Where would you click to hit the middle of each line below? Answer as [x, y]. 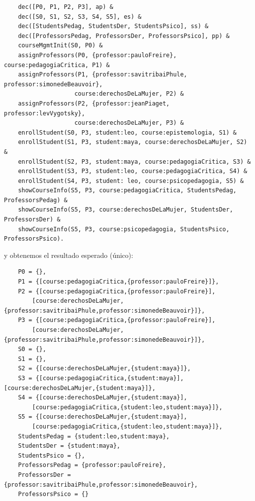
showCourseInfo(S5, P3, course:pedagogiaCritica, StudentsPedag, [127, 191]
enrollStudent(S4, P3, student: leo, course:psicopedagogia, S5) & [131, 181]
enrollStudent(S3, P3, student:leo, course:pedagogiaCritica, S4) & [132, 171]
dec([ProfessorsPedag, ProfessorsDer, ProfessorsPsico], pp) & [124, 36]
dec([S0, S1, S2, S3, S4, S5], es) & [80, 17]
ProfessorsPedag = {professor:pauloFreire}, [92, 465]
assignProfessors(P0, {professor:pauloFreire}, [97, 55]
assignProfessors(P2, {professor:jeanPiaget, [94, 103]
